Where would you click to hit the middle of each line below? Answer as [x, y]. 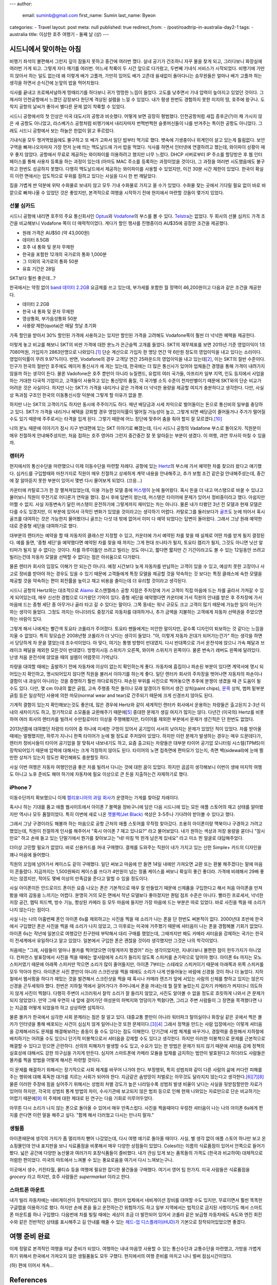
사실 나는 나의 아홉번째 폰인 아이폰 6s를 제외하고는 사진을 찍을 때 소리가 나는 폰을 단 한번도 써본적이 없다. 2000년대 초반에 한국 [136, 919]
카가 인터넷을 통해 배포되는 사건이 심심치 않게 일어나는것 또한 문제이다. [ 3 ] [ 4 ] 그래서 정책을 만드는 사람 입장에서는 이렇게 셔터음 [136, 1024]
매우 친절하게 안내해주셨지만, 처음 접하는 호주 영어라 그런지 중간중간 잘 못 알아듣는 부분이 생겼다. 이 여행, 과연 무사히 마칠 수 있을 [138, 435]
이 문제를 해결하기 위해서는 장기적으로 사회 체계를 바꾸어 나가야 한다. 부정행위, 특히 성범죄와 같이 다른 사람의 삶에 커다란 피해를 [136, 1070]
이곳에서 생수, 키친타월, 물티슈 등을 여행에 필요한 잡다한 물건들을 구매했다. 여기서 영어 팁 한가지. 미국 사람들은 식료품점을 [130, 1169]
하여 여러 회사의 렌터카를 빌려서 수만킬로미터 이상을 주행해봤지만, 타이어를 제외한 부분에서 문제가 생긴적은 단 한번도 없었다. [132, 719]
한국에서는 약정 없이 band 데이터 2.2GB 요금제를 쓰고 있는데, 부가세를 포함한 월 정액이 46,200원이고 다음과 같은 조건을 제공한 [135, 287]
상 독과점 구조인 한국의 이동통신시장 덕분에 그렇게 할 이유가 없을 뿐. [76, 395]
